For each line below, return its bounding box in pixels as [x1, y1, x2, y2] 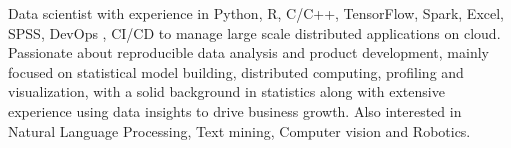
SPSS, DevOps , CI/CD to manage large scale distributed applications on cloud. [8, 22, 501, 43]
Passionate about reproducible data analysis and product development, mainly [8, 42, 489, 63]
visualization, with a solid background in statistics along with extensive [8, 81, 445, 102]
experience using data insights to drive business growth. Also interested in [8, 100, 462, 121]
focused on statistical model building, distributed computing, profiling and [8, 61, 464, 82]
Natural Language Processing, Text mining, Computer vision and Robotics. [8, 120, 471, 141]
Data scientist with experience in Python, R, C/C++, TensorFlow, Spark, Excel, [8, 3, 505, 23]
